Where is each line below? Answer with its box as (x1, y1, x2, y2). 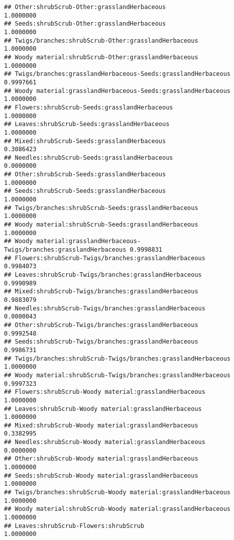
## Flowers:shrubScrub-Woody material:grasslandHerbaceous (4, 388, 205, 396)
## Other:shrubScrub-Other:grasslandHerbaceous (4, 4, 166, 11)
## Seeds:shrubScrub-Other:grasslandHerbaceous (4, 20, 166, 28)
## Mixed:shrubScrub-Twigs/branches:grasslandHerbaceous (4, 288, 198, 295)
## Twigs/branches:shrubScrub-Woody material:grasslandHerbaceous (4, 489, 231, 496)
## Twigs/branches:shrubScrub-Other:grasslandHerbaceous (4, 37, 198, 44)
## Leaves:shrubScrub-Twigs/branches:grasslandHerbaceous (4, 271, 202, 278)
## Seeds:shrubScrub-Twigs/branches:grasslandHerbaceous (4, 338, 198, 346)
